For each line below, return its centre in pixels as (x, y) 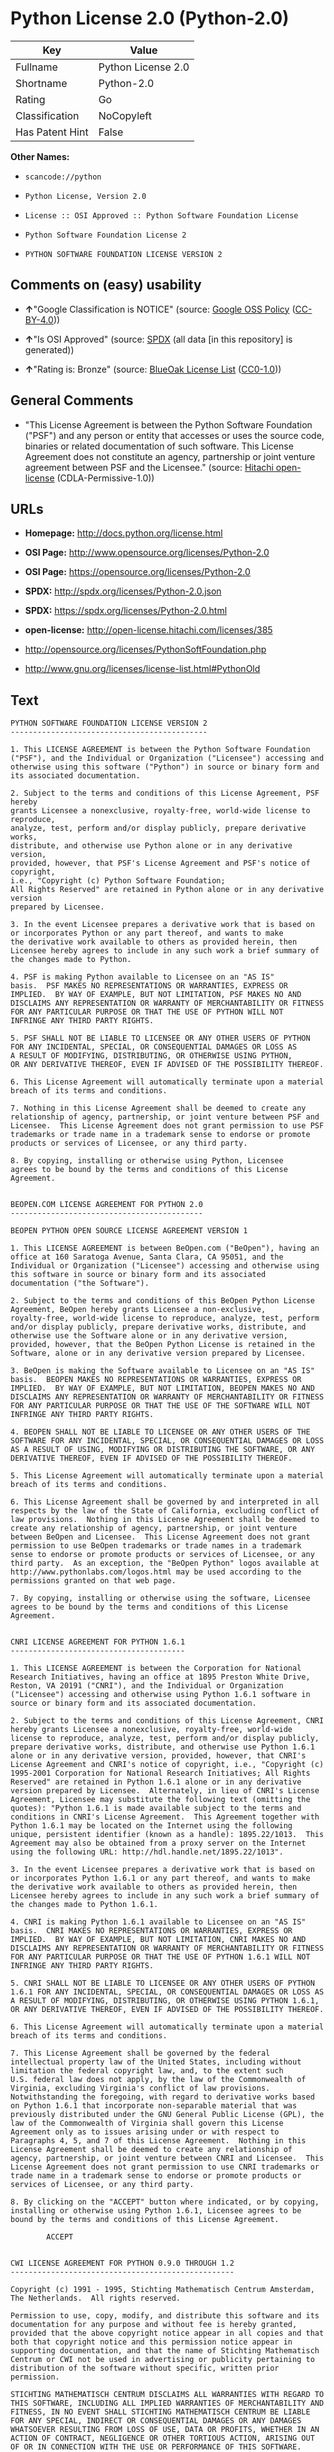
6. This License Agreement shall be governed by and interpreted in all (165, 1502)
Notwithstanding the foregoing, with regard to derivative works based (162, 2097)
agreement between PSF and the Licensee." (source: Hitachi (149, 467)
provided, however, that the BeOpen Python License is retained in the (162, 1345)
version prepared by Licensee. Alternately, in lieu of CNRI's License (165, 1791)
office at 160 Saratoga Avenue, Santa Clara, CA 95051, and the (147, 1257)
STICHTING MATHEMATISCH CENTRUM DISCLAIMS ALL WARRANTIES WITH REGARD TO (167, 2395)
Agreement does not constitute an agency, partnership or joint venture (170, 456)
